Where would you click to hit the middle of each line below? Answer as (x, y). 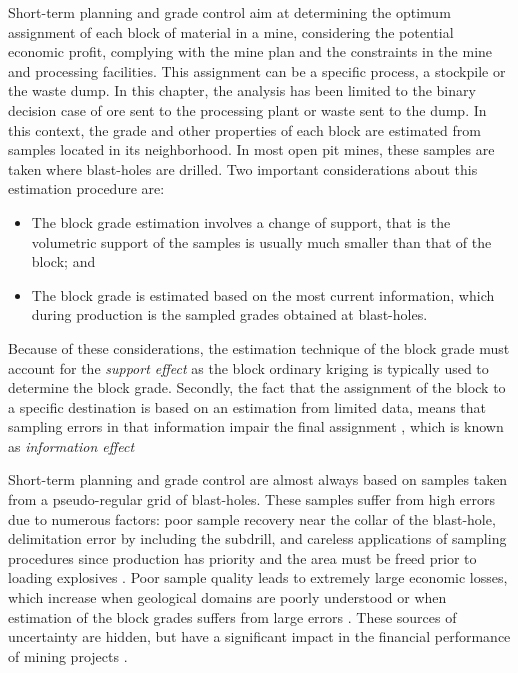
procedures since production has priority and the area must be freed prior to (242, 557)
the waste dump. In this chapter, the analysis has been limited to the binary (242, 90)
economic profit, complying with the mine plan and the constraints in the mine (250, 51)
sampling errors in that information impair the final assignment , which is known (256, 426)
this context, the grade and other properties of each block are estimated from (244, 129)
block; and (63, 261)
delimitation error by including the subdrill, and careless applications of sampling (257, 538)
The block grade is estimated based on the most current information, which (263, 294)
